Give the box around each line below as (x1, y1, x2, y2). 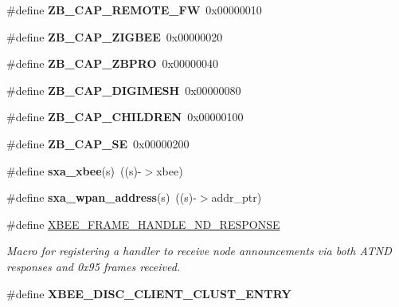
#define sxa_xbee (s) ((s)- (6, 162, 142, 179)
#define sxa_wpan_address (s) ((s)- (6, 189, 197, 206)
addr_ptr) (211, 189, 262, 206)
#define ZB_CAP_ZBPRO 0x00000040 (6, 55, 218, 72)
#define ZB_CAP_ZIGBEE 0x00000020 (6, 28, 223, 45)
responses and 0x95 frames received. (6, 258, 181, 274)
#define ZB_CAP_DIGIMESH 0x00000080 (6, 81, 241, 98)
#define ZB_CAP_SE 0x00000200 (6, 135, 190, 152)
